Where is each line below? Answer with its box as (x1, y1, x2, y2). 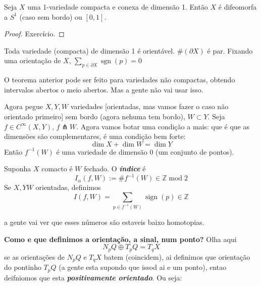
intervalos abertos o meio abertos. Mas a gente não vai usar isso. (4, 84, 203, 94)
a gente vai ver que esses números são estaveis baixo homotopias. (4, 216, 204, 227)
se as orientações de (4, 251, 65, 262)
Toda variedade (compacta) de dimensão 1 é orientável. (4, 45, 175, 56)
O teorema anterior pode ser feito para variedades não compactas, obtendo (4, 74, 235, 85)
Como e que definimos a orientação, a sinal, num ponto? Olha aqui (4, 233, 237, 244)
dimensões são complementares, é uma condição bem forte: (4, 131, 186, 141)
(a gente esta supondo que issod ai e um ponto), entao (59, 262, 227, 272)
